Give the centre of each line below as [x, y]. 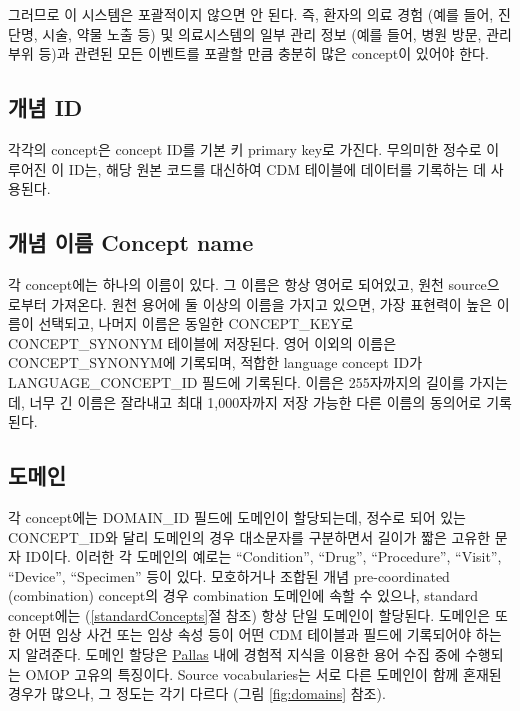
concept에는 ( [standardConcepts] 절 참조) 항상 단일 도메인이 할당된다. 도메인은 [249, 614]
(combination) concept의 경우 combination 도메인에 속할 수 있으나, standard [243, 595]
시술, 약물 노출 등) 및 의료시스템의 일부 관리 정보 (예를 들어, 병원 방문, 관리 [277, 33]
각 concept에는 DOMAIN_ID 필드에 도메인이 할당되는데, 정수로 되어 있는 [237, 516]
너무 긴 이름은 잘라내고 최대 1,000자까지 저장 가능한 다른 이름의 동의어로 [255, 401]
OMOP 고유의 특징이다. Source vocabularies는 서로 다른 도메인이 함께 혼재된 [263, 673]
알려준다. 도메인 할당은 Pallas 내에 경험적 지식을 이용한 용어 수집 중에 [243, 654]
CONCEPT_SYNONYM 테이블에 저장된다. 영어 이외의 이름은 [202, 342]
